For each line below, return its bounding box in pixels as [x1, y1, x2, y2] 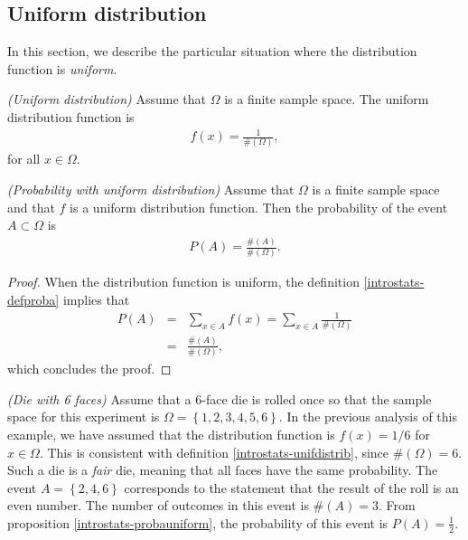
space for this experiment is [7, 407, 160, 426]
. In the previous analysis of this [278, 407, 457, 426]
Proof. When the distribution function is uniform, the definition [7, 272, 360, 291]
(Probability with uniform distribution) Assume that [7, 180, 295, 199]
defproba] [7, 290, 60, 309]
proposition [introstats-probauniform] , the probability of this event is [7, 513, 388, 532]
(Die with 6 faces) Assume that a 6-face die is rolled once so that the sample [7, 389, 432, 408]
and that [7, 197, 55, 216]
